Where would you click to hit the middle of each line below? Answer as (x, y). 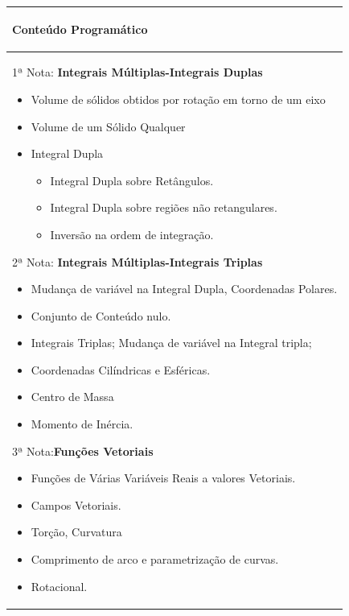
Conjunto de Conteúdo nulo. (101, 315)
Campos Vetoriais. (76, 504)
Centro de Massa (72, 397)
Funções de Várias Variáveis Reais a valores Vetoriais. (163, 478)
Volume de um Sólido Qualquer (108, 126)
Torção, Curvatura (76, 532)
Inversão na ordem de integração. (132, 234)
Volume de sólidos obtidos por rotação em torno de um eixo (178, 99)
